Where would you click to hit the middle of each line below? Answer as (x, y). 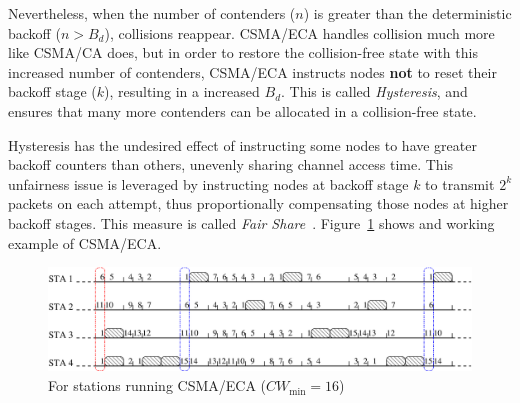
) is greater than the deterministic (407, 13)
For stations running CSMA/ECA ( (157, 385)
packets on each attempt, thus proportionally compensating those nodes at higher (258, 203)
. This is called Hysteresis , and (374, 91)
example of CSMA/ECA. (85, 242)
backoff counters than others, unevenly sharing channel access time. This (231, 164)
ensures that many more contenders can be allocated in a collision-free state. (242, 110)
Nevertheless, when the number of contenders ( (152, 13)
